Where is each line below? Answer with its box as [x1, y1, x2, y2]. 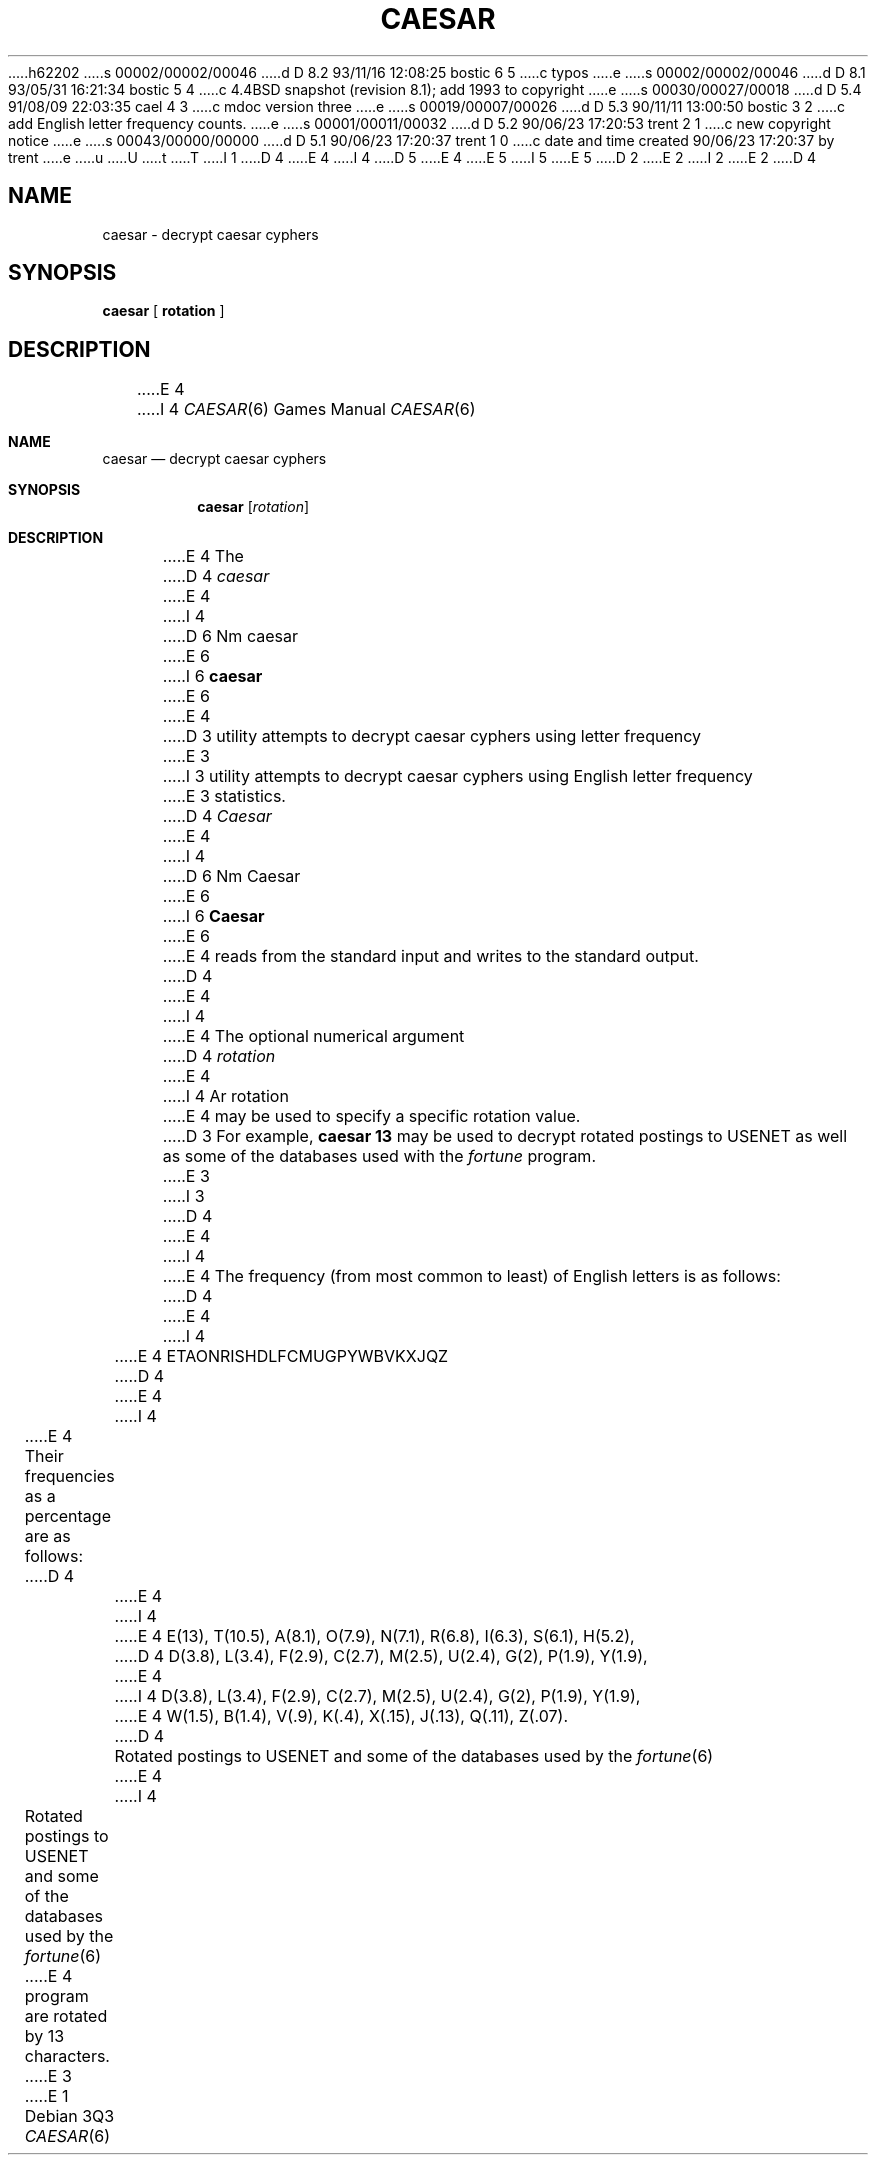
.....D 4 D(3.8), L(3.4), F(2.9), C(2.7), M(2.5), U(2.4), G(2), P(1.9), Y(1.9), [114, 1646, 648, 1667]
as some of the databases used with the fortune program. [162, 1146, 596, 1167]
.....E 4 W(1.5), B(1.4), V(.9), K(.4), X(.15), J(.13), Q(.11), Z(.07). [114, 1706, 569, 1727]
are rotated [24, 2006, 108, 2027]
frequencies [24, 1466, 115, 1487]
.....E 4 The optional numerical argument [162, 1026, 465, 1047]
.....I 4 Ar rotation [162, 1086, 289, 1107]
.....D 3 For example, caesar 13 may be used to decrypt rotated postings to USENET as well [162, 1126, 848, 1147]
